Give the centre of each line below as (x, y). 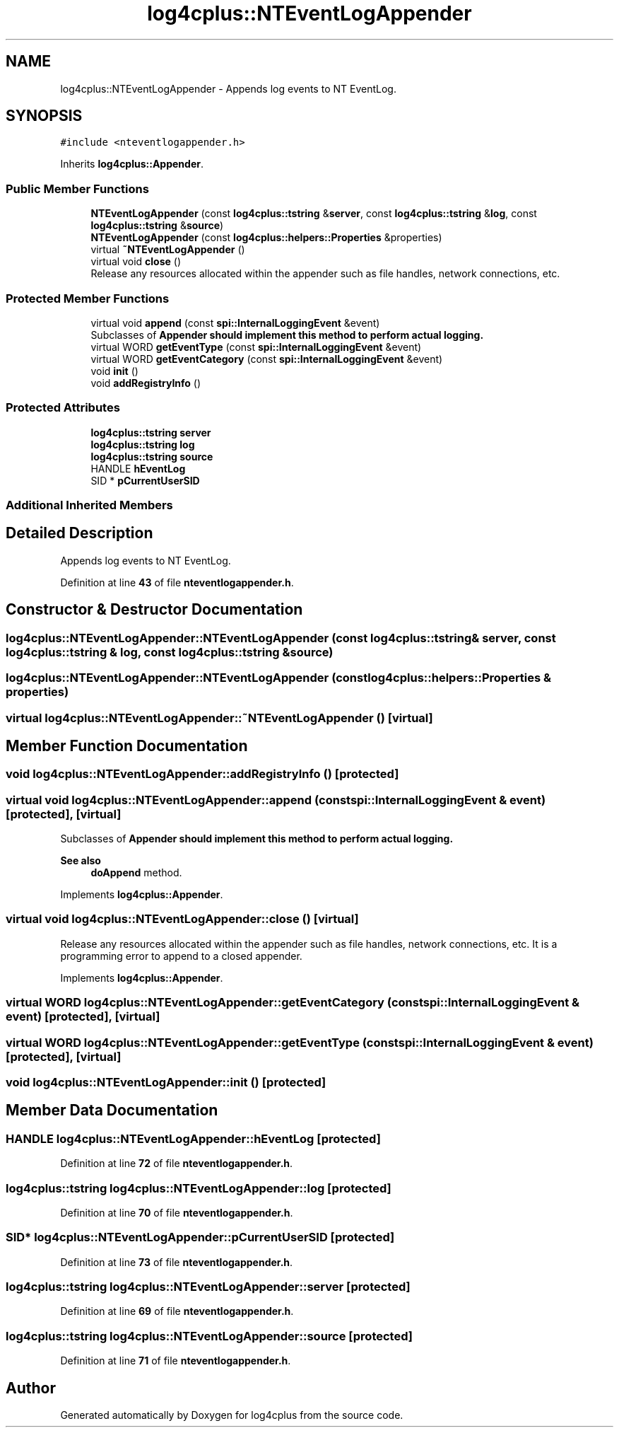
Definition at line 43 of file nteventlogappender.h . (177, 582)
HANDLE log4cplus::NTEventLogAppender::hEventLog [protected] (193, 1138)
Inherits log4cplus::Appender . (132, 164)
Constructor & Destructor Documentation (154, 610)
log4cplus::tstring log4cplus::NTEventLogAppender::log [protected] (199, 1188)
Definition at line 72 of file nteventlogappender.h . (177, 1164)
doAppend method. (136, 873)
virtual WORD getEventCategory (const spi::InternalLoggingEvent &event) (267, 359)
